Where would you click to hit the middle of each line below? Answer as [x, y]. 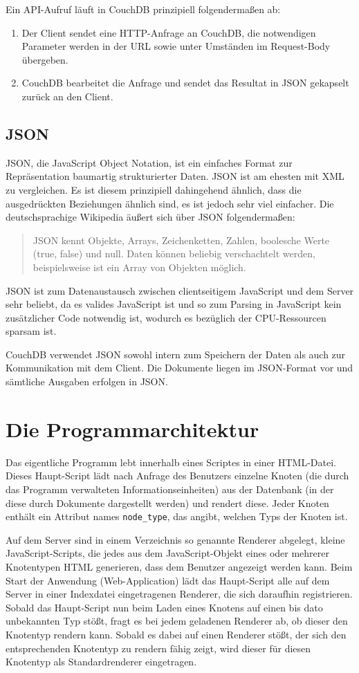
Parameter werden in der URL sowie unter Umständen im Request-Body [176, 46]
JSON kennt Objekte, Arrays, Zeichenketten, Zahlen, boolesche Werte [181, 240]
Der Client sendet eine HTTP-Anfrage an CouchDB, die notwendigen [169, 32]
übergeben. [45, 59]
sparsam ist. [31, 331]
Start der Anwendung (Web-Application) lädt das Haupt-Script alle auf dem [168, 580]
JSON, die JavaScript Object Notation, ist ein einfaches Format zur [149, 162]
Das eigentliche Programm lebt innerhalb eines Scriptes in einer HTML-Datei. [171, 462]
